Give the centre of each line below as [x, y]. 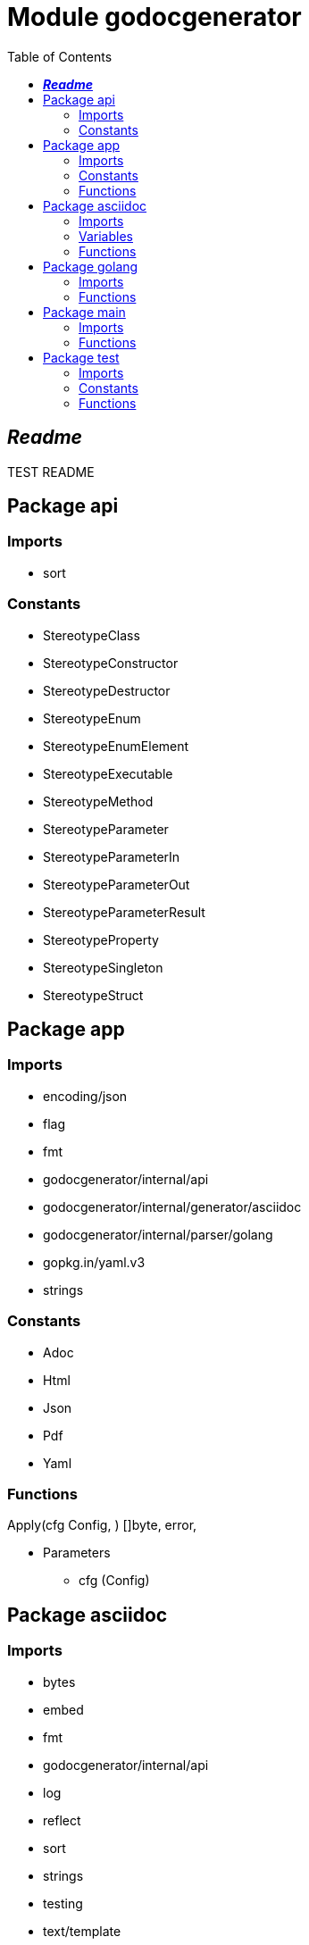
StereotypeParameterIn [112, 856]
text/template [82, 1931]
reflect [62, 1820]
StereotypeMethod [98, 801]
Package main [84, 312]
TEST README [51, 472]
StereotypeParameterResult [124, 912]
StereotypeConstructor [111, 663]
